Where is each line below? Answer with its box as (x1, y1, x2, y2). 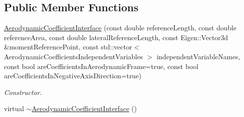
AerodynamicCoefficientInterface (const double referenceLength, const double (4, 23, 237, 33)
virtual (4, 103, 24, 114)
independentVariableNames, (156, 51, 241, 61)
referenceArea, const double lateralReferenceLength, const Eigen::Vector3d (4, 32, 228, 42)
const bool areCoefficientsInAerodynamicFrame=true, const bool (4, 61, 199, 71)
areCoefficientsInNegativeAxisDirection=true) (4, 70, 142, 81)
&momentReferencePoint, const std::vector (4, 42, 133, 52)
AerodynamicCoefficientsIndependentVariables (4, 51, 143, 61)
